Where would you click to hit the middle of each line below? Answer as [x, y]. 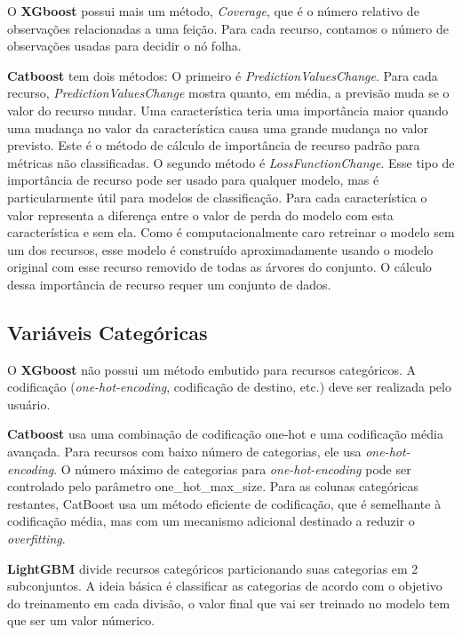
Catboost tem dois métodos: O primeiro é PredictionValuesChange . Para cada [223, 75]
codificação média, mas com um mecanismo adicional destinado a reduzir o [211, 521]
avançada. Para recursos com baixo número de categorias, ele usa [184, 452]
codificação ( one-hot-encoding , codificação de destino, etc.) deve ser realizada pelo [229, 387]
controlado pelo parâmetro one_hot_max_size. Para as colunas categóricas [213, 486]
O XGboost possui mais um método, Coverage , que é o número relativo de [213, 11]
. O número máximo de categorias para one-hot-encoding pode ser [232, 468]
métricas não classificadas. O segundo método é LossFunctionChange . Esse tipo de [231, 162]
